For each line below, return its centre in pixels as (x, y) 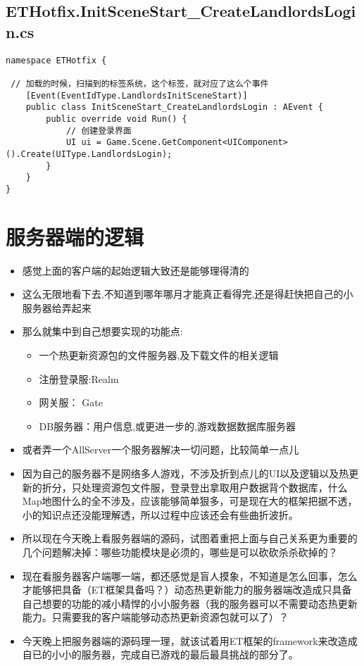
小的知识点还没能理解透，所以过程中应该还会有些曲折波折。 (160, 514)
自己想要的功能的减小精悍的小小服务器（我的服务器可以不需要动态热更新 (190, 603)
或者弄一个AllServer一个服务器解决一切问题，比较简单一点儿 (161, 450)
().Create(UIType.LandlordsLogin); (89, 154)
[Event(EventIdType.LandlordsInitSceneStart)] (137, 95)
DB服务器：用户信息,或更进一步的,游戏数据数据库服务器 (167, 426)
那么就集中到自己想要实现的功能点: (102, 331)
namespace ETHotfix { (56, 60)
